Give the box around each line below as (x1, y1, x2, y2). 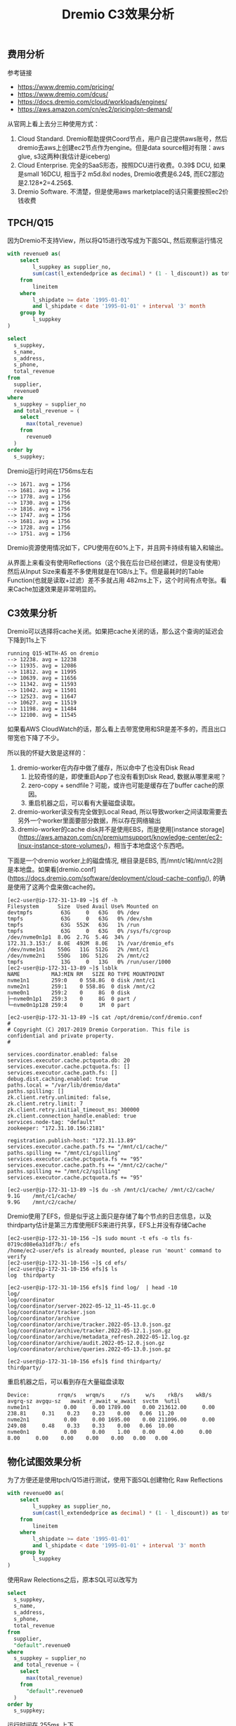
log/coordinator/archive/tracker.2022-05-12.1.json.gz (7, 1327, 171, 1334)
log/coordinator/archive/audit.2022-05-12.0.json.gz (7, 1339, 165, 1347)
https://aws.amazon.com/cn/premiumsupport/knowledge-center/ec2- (20, 833, 223, 842)
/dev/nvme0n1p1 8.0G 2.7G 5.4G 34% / (7, 934, 131, 941)
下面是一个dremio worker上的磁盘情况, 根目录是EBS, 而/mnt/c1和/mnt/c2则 (7, 856, 223, 865)
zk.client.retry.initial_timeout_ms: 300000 (7, 1106, 140, 1113)
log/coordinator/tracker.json (7, 1309, 96, 1316)
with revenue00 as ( (7, 1490, 65, 1497)
